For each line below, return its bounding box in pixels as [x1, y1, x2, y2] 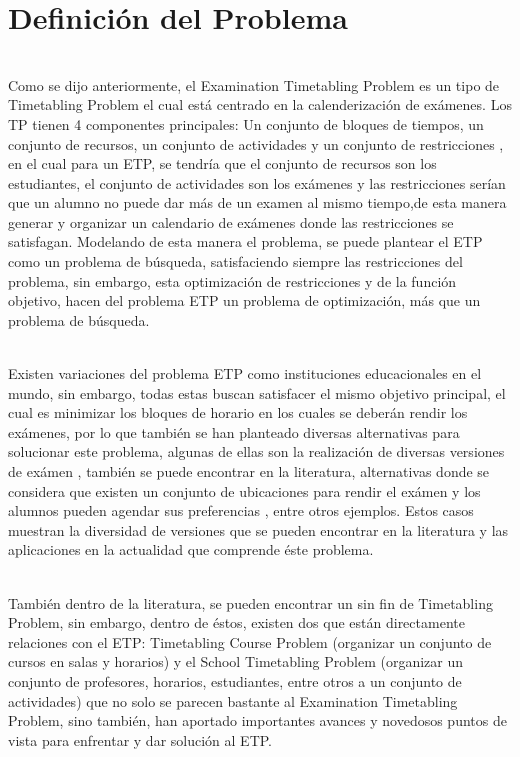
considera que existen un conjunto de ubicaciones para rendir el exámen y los [8, 480, 481, 501]
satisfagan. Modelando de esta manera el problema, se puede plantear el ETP [8, 231, 483, 252]
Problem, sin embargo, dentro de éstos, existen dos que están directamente [8, 612, 465, 633]
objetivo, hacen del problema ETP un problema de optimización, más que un [8, 290, 481, 311]
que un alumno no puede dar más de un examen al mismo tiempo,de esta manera [8, 192, 507, 213]
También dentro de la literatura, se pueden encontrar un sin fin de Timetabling [8, 592, 493, 613]
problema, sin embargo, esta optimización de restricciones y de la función [8, 270, 457, 291]
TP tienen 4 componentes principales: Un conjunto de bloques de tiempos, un [8, 113, 484, 134]
